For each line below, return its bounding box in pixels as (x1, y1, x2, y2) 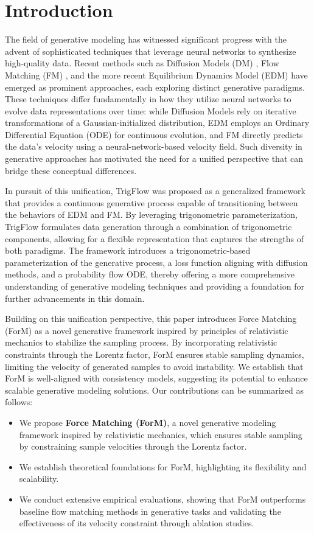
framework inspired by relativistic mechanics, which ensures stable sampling (19, 428, 302, 441)
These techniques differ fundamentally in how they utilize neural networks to (5, 92, 291, 105)
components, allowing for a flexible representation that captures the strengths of (5, 232, 304, 245)
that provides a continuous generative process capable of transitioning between (5, 196, 298, 209)
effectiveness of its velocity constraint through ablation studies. (19, 517, 254, 529)
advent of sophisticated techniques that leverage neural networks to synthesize (5, 44, 296, 57)
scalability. (19, 472, 59, 485)
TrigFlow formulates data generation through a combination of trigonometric (5, 220, 292, 233)
